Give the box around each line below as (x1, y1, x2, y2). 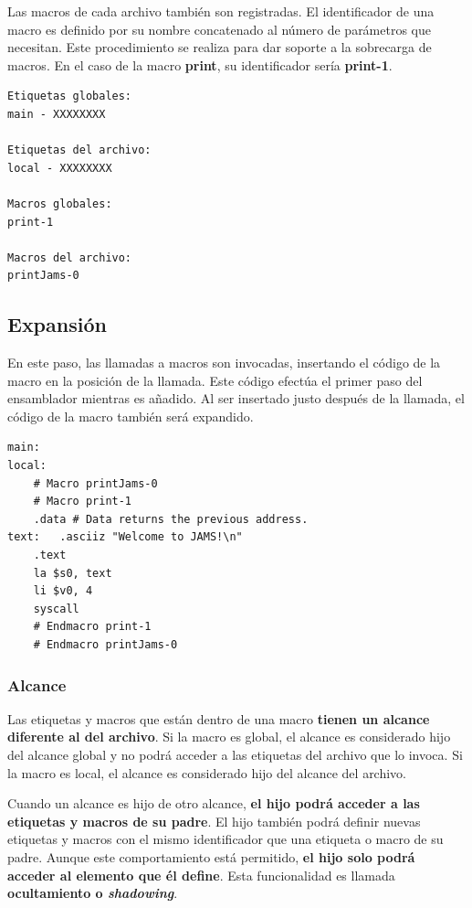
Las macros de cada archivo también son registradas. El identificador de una (7, 2, 435, 20)
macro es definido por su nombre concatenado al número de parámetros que (7, 19, 432, 38)
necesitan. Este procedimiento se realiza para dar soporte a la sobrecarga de (7, 37, 432, 57)
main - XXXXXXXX (7, 107, 106, 121)
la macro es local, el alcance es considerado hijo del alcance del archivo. (7, 763, 407, 782)
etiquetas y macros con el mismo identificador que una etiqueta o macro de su (7, 829, 444, 849)
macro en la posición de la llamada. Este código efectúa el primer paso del (7, 370, 423, 390)
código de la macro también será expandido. (7, 406, 254, 425)
